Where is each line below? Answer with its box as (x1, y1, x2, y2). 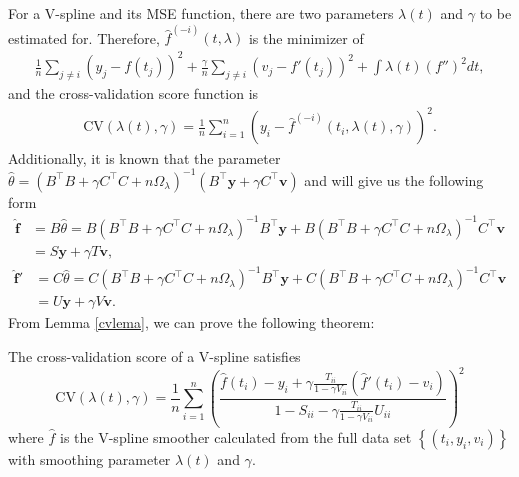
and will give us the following (304, 169, 484, 190)
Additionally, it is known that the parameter (8, 147, 281, 168)
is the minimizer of (248, 27, 364, 48)
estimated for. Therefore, (8, 27, 160, 48)
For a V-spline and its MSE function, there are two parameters (8, 3, 394, 23)
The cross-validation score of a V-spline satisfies (8, 345, 301, 366)
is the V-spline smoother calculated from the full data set (60, 426, 412, 447)
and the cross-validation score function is (8, 83, 259, 104)
